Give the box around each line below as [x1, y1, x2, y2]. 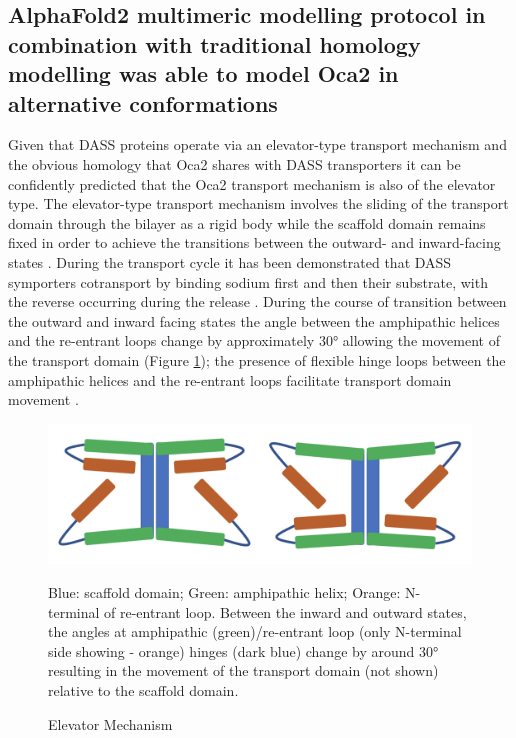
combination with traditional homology [8, 28, 421, 59]
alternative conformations [8, 87, 278, 118]
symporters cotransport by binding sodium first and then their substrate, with [8, 271, 488, 292]
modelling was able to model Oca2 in [8, 58, 399, 89]
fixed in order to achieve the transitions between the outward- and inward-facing [8, 232, 501, 253]
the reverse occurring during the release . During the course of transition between [8, 291, 507, 312]
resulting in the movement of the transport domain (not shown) [48, 660, 439, 681]
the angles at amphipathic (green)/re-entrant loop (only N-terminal [48, 621, 462, 642]
